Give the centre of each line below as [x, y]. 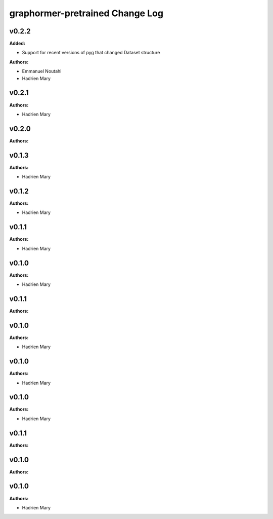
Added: [17, 44]
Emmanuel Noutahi [42, 71]
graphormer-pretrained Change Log [86, 13]
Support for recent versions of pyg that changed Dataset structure [91, 53]
